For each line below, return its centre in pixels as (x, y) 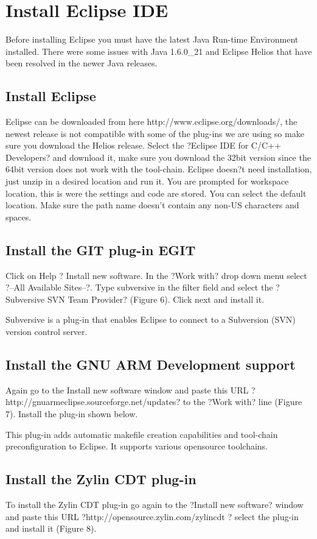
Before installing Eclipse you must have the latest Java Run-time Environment (152, 39)
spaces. (19, 217)
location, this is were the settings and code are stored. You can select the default (156, 193)
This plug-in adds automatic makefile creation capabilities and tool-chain (142, 434)
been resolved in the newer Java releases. (82, 63)
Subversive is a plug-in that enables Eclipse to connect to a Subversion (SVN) (151, 319)
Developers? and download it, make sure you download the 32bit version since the (158, 157)
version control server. (47, 332)
